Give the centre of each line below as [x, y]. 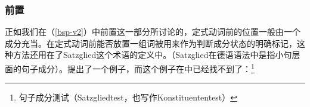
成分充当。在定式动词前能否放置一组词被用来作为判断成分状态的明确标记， [151, 43]
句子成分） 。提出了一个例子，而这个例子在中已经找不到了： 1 [138, 68]
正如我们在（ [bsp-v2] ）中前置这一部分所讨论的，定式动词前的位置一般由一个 [153, 32]
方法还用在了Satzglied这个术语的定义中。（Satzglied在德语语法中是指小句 [152, 55]
